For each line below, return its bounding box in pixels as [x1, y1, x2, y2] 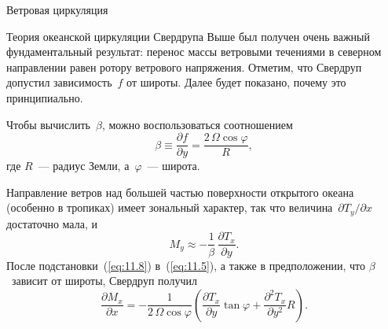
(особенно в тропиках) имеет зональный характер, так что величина [6, 199, 333, 216]
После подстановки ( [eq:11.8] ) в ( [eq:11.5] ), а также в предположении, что [6, 257, 365, 273]
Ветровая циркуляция [6, 2, 108, 17]
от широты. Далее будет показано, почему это [126, 74, 346, 91]
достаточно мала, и [6, 215, 97, 231]
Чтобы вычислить [6, 116, 90, 132]
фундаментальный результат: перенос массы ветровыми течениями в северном [6, 43, 382, 60]
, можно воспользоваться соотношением [101, 116, 293, 132]
